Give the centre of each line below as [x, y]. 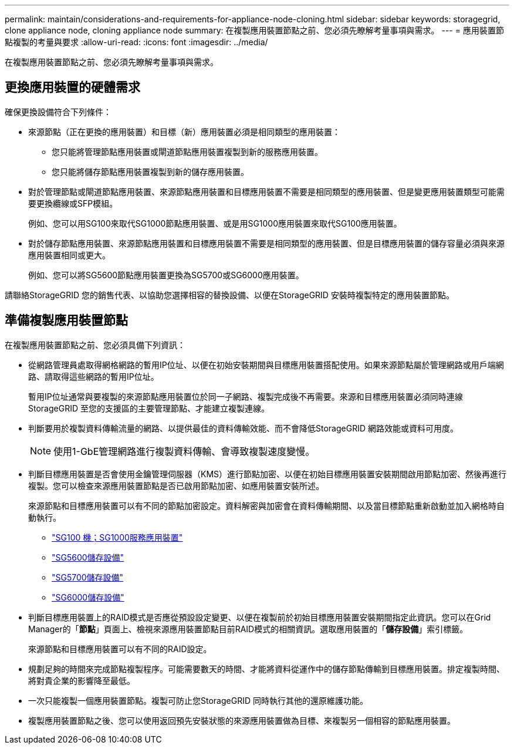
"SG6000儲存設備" [88, 597]
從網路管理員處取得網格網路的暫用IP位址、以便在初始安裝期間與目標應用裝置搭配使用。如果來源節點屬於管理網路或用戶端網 [266, 365]
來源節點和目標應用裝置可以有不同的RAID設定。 [120, 649]
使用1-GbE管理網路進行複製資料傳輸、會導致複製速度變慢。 [184, 451]
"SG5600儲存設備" [88, 557]
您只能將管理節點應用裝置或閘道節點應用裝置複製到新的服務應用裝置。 [187, 151]
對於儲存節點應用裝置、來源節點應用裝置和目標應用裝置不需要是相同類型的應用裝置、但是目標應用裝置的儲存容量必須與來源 [266, 243]
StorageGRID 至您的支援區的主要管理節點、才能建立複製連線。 [149, 408]
